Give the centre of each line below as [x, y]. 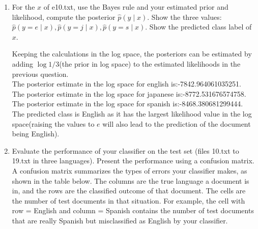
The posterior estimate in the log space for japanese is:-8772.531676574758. [129, 93]
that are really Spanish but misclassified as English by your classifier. [120, 220]
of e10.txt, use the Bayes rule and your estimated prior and [136, 7]
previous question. [40, 74]
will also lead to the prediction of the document [177, 123]
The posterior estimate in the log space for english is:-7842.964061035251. [126, 84]
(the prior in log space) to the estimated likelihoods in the [150, 63]
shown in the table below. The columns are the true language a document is [131, 180]
